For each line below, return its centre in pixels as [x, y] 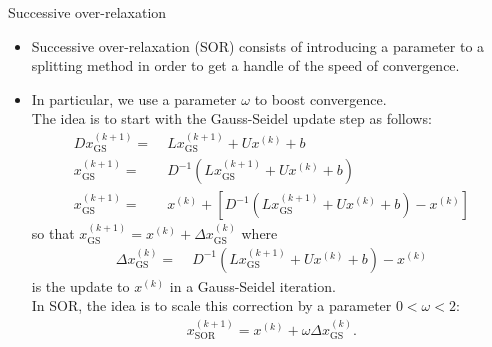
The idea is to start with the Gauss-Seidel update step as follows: [231, 118]
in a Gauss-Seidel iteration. [252, 285]
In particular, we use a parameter [134, 98]
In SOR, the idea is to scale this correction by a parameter [211, 305]
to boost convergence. [320, 98]
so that [53, 233]
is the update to [80, 285]
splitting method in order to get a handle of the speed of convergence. [245, 65]
